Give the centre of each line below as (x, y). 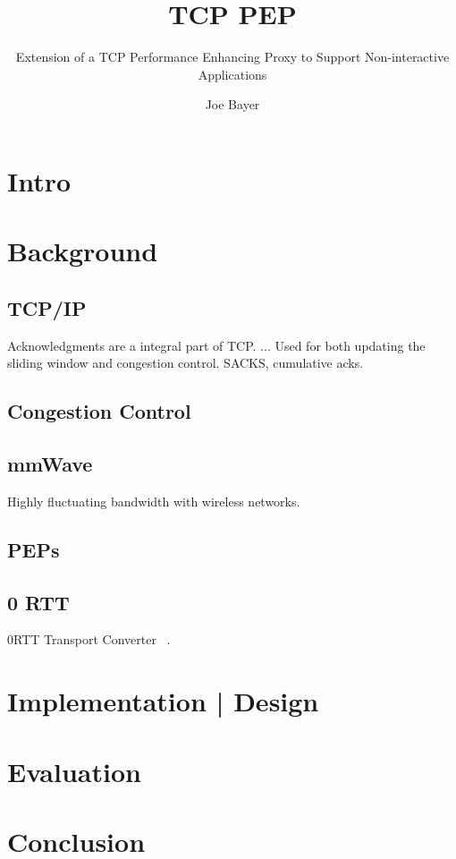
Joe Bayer (232, 104)
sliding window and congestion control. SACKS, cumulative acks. (186, 363)
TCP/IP (47, 307)
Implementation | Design (163, 701)
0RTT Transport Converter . (89, 639)
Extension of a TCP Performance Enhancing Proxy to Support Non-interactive (232, 57)
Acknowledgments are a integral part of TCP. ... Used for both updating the (216, 345)
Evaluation (74, 771)
